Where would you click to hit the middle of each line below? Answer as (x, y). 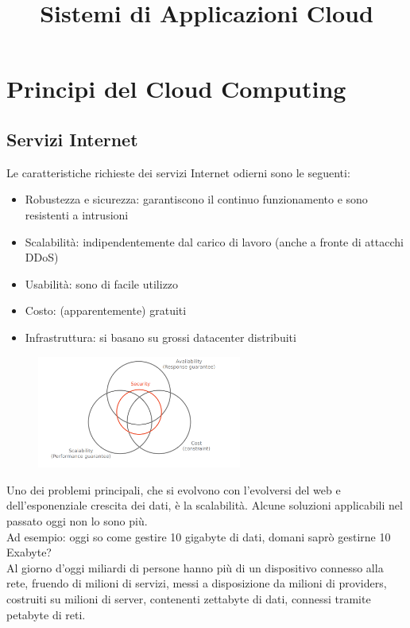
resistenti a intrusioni (77, 214)
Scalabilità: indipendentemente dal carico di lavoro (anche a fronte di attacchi (214, 241)
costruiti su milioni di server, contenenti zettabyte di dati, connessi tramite (189, 598)
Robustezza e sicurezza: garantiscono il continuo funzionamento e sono (196, 199)
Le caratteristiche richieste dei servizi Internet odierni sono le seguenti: (178, 172)
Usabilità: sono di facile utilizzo (102, 283)
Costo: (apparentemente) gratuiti (106, 310)
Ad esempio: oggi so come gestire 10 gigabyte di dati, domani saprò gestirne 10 (199, 536)
